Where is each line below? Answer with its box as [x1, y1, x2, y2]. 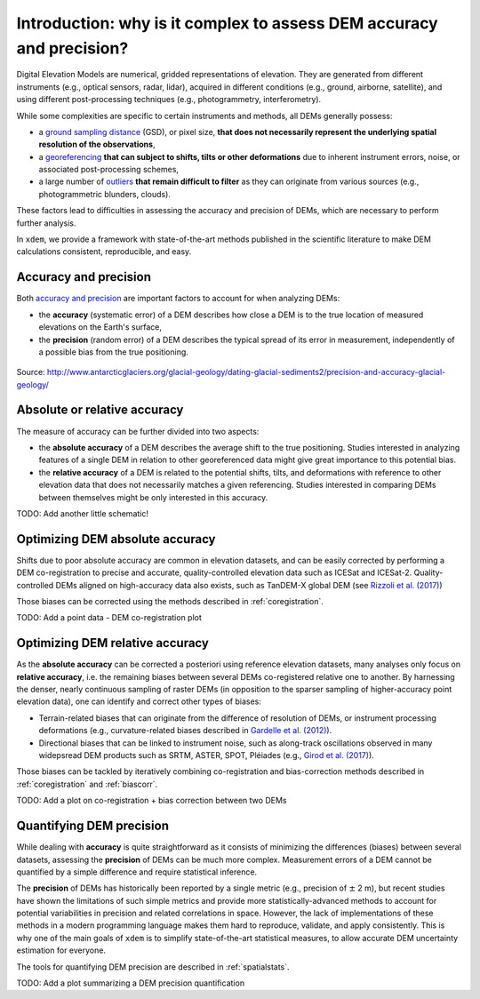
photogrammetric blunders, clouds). [38, 188, 171, 199]
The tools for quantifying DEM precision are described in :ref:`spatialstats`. [16, 961, 290, 972]
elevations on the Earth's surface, [38, 322, 162, 332]
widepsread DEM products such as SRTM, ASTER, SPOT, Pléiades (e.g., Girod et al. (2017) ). [38, 750, 375, 761]
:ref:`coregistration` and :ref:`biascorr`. [16, 779, 158, 789]
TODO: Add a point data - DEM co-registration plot [16, 612, 202, 623]
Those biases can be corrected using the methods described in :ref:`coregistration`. [16, 596, 324, 606]
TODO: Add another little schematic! [16, 507, 148, 519]
